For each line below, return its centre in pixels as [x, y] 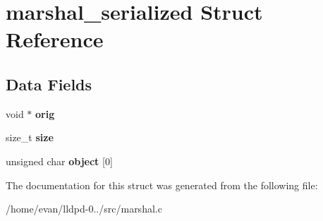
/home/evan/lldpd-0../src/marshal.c [84, 209]
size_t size [30, 137]
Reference [55, 39]
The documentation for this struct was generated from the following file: [162, 185]
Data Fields [49, 84]
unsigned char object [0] [59, 161]
